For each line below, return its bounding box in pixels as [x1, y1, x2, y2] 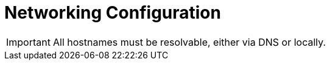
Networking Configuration [4, 2, 221, 23]
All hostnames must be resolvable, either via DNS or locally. [52, 36, 326, 48]
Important [6, 36, 51, 48]
